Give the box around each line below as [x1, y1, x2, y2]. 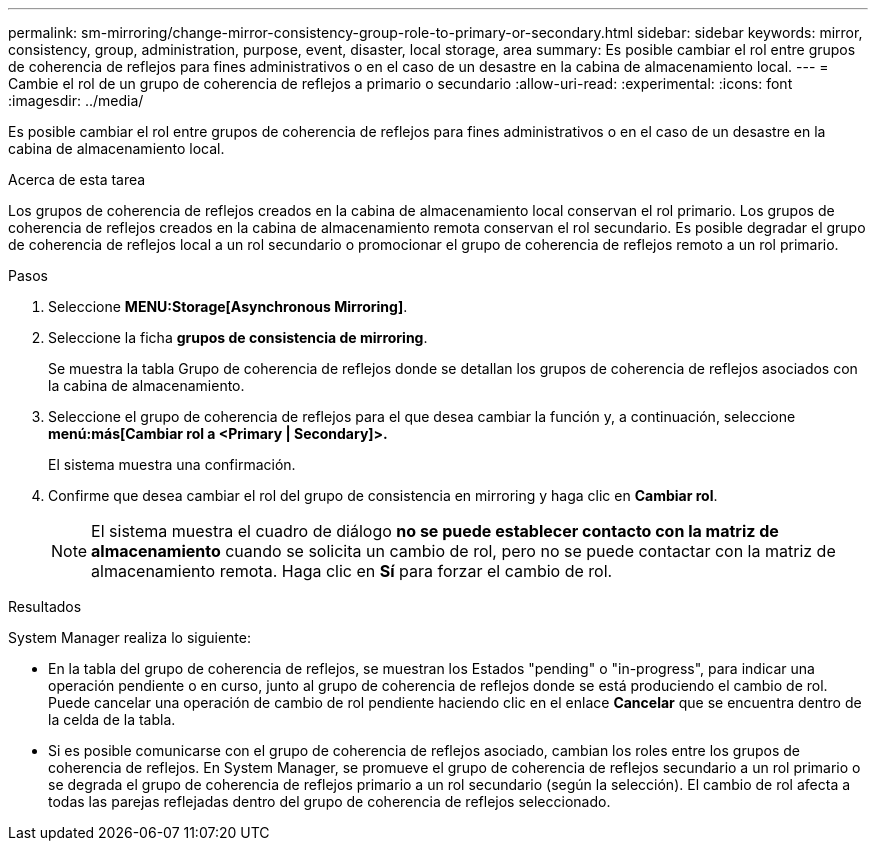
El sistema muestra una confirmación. [48, 456, 296, 473]
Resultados [8, 598, 82, 615]
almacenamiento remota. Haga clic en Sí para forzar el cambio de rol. [91, 561, 613, 581]
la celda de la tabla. [48, 711, 176, 728]
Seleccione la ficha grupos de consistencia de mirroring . [48, 329, 428, 346]
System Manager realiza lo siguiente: [8, 629, 251, 646]
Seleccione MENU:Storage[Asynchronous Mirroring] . [48, 298, 408, 315]
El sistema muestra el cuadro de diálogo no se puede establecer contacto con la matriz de [91, 521, 779, 541]
